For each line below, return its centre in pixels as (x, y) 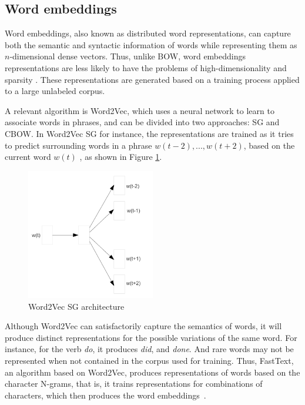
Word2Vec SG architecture (76, 306)
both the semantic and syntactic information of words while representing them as (151, 44)
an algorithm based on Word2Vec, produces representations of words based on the (152, 372)
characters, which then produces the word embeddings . (105, 395)
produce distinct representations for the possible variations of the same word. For (151, 337)
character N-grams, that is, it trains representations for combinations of (134, 384)
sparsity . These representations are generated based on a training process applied (152, 79)
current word (28, 157)
